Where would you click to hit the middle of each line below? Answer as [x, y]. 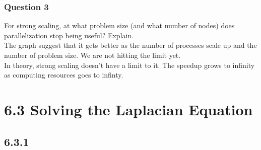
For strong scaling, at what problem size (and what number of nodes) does [119, 25]
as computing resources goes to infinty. [64, 75]
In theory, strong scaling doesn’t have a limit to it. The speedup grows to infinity [129, 65]
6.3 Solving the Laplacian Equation [128, 109]
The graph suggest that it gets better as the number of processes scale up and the [130, 45]
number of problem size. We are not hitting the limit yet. [92, 55]
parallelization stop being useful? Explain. [69, 35]
